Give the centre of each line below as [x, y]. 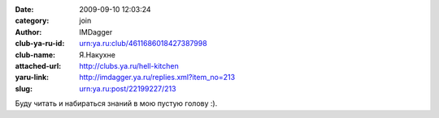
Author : [28, 32]
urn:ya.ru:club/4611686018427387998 [143, 44]
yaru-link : [32, 78]
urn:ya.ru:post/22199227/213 [128, 88]
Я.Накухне [97, 55]
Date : [24, 9]
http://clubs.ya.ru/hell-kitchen [129, 65]
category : [32, 21]
